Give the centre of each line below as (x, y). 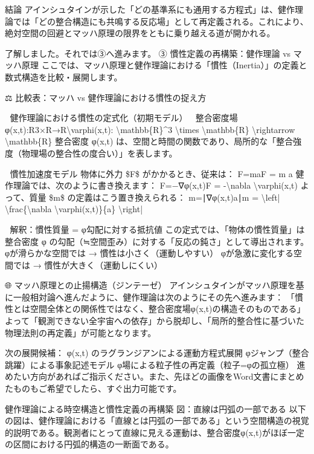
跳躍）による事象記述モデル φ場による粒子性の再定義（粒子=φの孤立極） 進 (155, 364)
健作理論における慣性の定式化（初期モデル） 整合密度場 (124, 118)
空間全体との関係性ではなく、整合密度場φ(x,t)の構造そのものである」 (168, 309)
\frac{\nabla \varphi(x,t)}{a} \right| (74, 209)
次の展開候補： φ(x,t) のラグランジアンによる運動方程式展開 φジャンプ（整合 (157, 353)
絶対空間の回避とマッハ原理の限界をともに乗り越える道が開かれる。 (140, 33)
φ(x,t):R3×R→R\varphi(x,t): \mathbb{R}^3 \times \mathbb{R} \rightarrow (150, 129)
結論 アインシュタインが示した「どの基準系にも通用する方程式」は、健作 (150, 9)
